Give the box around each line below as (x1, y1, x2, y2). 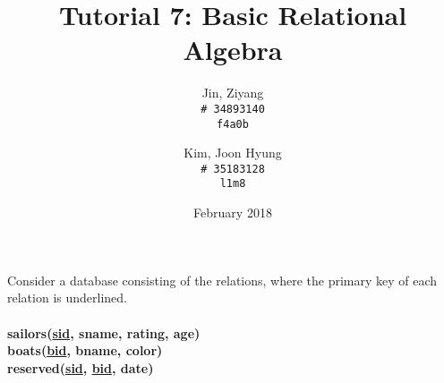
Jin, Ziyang (201, 83, 264, 102)
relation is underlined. (7, 288, 127, 307)
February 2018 (193, 203, 272, 222)
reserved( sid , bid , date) (7, 358, 154, 377)
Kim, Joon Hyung (184, 143, 282, 162)
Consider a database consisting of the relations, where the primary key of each (7, 270, 438, 289)
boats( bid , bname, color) (7, 341, 163, 360)
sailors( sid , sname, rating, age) (7, 323, 201, 342)
